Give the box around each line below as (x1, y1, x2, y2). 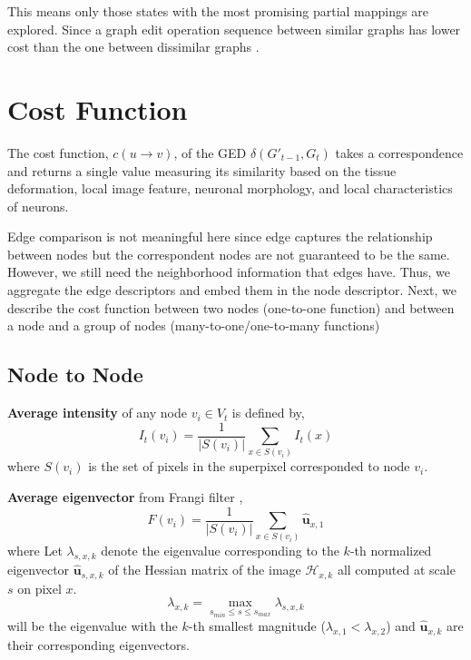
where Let (7, 541, 63, 560)
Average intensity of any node (7, 403, 187, 422)
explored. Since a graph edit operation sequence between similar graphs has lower (7, 19, 461, 38)
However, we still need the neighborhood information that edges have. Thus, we (7, 262, 450, 281)
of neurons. (7, 196, 69, 215)
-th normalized (349, 541, 432, 560)
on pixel (17, 578, 62, 597)
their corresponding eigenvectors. (7, 635, 190, 654)
